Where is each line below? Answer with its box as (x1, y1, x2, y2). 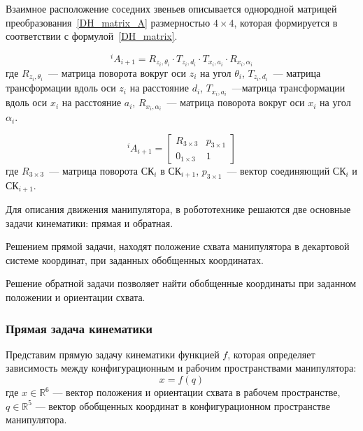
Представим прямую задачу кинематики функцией (6, 346, 220, 361)
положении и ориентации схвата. (6, 290, 145, 305)
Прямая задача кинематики (6, 319, 152, 337)
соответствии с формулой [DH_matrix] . (6, 29, 178, 43)
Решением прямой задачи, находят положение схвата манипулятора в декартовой (6, 239, 350, 254)
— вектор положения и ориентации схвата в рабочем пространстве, (52, 385, 341, 400)
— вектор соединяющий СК (227, 163, 346, 177)
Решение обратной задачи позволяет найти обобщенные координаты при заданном (6, 276, 357, 291)
